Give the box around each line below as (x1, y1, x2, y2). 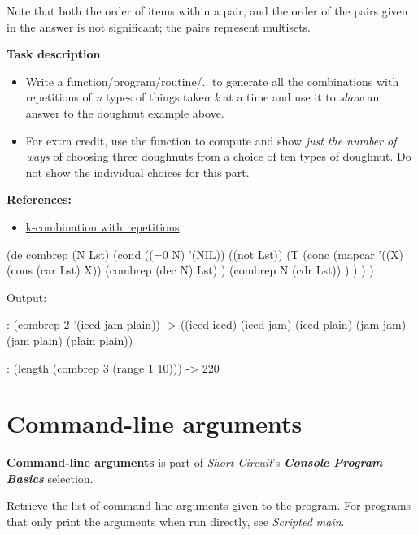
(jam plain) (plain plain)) (7, 331, 133, 348)
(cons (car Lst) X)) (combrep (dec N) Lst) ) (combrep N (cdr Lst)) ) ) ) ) (7, 261, 374, 278)
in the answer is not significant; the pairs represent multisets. (7, 18, 311, 35)
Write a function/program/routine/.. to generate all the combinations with (25, 72, 399, 89)
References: (7, 191, 72, 208)
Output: (7, 288, 47, 305)
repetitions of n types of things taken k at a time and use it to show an (25, 88, 380, 106)
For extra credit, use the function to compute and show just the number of (25, 132, 397, 149)
